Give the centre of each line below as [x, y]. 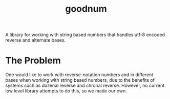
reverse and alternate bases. [35, 40]
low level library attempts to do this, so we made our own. [66, 91]
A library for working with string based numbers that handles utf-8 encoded [85, 35]
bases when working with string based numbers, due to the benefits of [80, 80]
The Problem [33, 61]
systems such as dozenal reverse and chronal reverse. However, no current [85, 86]
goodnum [86, 9]
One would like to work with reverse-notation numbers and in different [79, 75]
